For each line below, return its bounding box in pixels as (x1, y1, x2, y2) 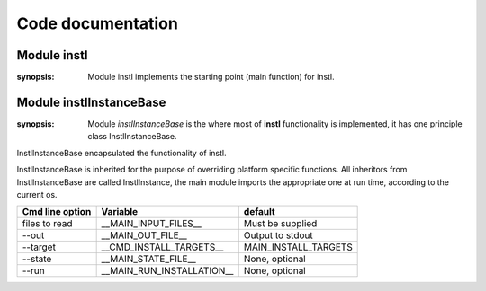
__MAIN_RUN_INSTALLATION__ (101, 265, 234, 278)
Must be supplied (243, 217, 318, 230)
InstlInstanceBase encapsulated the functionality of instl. (16, 147, 227, 158)
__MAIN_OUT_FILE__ (101, 229, 188, 242)
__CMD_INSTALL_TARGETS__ (101, 241, 224, 253)
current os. (16, 189, 58, 199)
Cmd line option (22, 206, 92, 218)
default (243, 206, 275, 218)
